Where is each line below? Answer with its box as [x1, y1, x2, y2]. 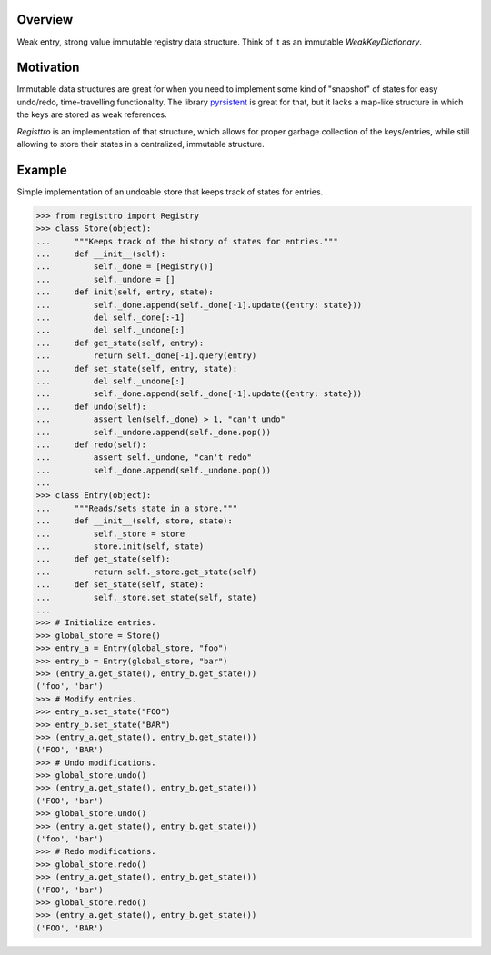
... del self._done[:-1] [35, 313, 185, 323]
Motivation [16, 60, 80, 75]
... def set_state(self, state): [35, 580, 205, 590]
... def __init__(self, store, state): [35, 516, 234, 526]
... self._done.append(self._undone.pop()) [35, 464, 272, 475]
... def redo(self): [35, 439, 147, 450]
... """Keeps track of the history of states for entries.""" [35, 236, 338, 246]
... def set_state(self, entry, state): [35, 363, 238, 373]
